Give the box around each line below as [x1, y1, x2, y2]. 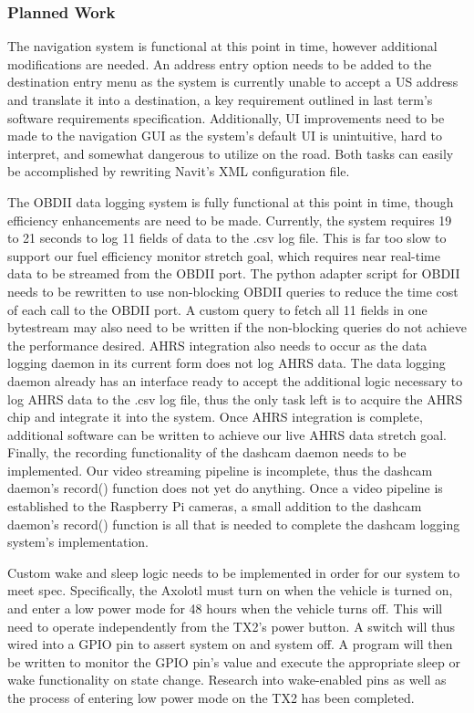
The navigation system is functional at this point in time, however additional [7, 37, 438, 56]
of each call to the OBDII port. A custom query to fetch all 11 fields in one [7, 299, 428, 319]
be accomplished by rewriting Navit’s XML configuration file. [7, 162, 350, 181]
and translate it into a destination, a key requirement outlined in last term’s [7, 90, 433, 109]
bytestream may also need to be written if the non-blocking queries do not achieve [7, 318, 467, 337]
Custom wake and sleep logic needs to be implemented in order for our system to [7, 562, 460, 582]
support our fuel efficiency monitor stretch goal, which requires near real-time [7, 246, 440, 265]
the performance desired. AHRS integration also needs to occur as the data [7, 335, 428, 354]
